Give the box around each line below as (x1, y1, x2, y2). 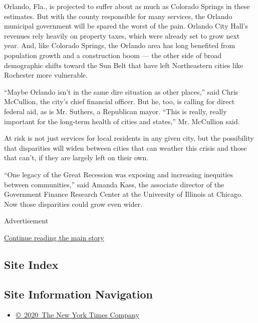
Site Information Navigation (4, 286, 153, 301)
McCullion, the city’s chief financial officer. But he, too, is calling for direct (4, 96, 235, 107)
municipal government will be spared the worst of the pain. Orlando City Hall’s (4, 21, 248, 31)
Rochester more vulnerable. (4, 70, 88, 80)
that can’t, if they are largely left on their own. (4, 152, 149, 163)
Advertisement (4, 215, 49, 226)
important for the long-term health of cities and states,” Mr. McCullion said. (4, 116, 240, 126)
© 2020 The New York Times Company (16, 309, 139, 320)
